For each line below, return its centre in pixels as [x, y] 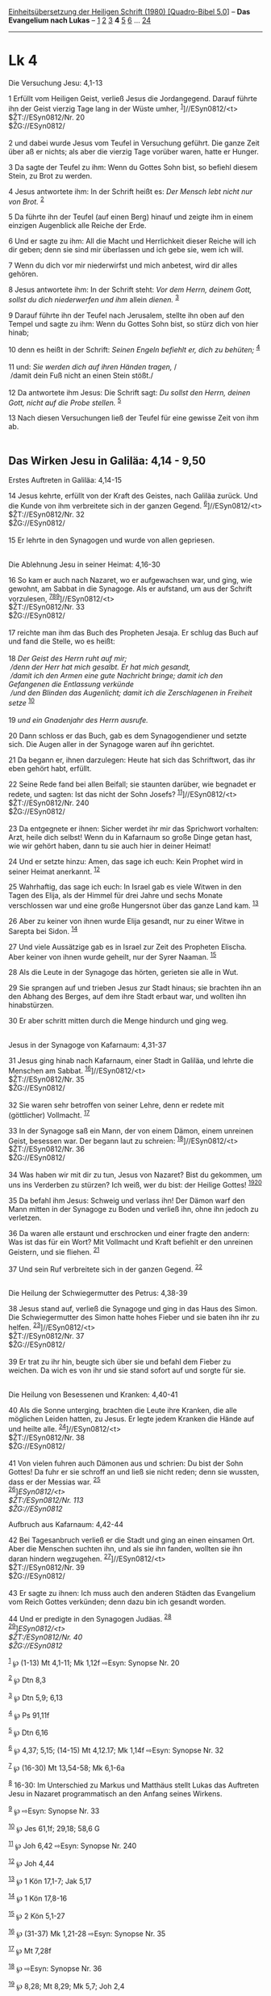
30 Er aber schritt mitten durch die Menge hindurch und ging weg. [118, 1021]
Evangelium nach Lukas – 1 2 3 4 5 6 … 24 [80, 20]
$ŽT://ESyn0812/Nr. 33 [46, 607]
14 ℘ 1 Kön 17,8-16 [38, 1897]
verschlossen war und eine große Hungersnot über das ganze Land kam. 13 [134, 905]
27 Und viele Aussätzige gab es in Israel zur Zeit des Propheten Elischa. [128, 947]
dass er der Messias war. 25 [54, 1481]
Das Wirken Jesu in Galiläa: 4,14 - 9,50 [107, 460]
